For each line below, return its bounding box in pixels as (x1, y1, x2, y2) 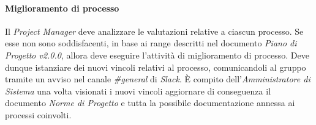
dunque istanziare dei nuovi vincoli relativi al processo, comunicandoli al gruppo (5, 60, 306, 73)
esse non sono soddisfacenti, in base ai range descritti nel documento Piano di (5, 37, 297, 49)
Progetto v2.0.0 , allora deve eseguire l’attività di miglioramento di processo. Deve (5, 48, 309, 61)
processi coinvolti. (5, 108, 72, 121)
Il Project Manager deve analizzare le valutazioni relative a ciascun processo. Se (5, 24, 304, 37)
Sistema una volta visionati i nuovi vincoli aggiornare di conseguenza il (5, 84, 271, 97)
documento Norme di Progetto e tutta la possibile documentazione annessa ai (5, 96, 295, 109)
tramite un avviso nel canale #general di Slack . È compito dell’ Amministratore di (5, 73, 310, 85)
